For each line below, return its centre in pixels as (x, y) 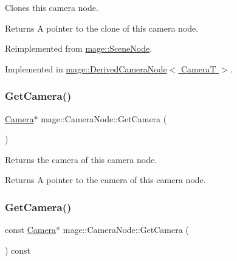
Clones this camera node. (52, 7)
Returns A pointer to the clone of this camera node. (102, 28)
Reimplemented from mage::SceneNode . (79, 48)
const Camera (31, 230)
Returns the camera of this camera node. (81, 159)
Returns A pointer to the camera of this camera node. (105, 180)
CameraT (198, 68)
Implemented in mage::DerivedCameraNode (86, 68)
